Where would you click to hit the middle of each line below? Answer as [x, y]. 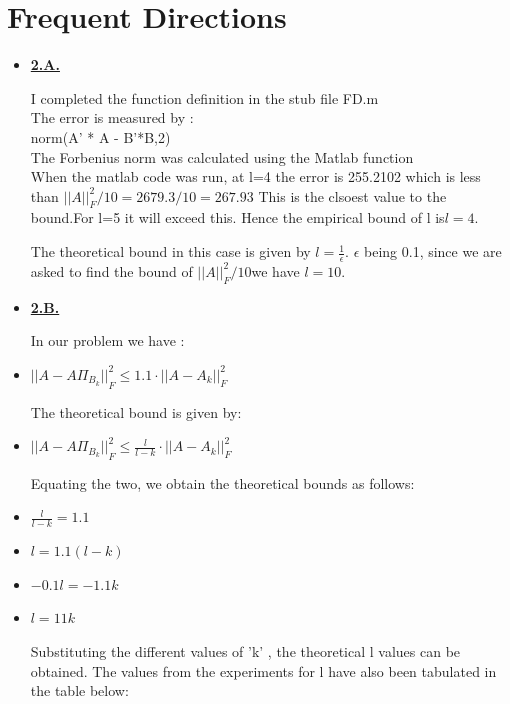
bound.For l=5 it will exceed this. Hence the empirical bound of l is [237, 217]
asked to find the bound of [111, 270]
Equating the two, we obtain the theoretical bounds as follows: [222, 482]
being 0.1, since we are [433, 251]
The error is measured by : [112, 117]
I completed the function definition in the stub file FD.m [204, 97]
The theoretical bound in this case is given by [170, 251]
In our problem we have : [107, 340]
